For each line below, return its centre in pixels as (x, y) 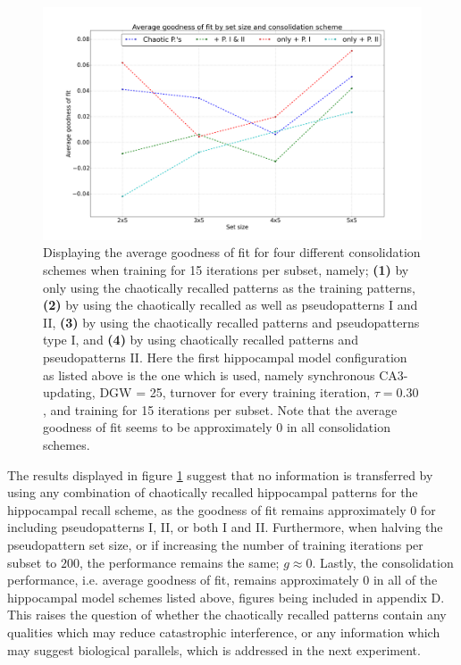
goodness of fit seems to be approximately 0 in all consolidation (217, 427)
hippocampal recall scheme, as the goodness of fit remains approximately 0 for (222, 509)
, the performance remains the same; (180, 562)
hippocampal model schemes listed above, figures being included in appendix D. (226, 597)
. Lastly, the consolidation (383, 562)
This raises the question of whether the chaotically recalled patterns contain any (227, 615)
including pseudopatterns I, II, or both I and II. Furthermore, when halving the (225, 527)
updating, (69, 392)
